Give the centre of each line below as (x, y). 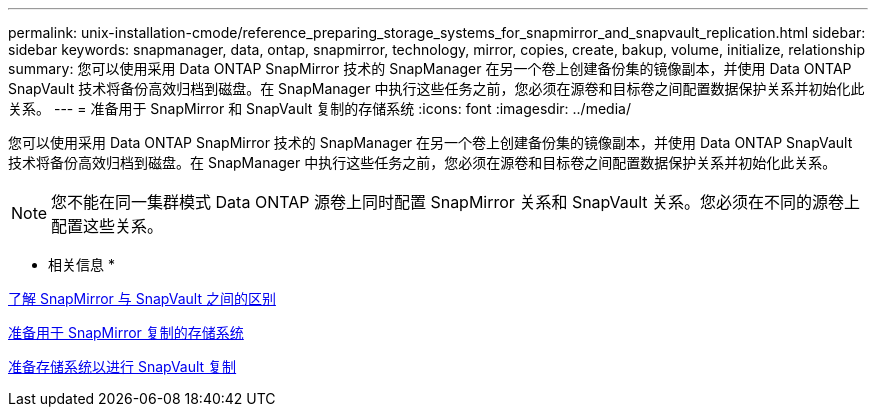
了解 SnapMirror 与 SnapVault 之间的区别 (142, 298)
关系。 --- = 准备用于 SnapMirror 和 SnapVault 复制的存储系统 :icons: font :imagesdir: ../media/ (319, 108)
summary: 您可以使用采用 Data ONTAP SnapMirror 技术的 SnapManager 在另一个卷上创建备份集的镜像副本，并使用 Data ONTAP (430, 68)
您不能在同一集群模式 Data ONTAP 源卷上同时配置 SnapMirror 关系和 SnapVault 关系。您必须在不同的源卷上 (456, 202)
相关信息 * (81, 264)
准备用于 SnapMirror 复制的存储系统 (126, 332)
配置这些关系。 (107, 226)
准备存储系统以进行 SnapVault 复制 (122, 366)
